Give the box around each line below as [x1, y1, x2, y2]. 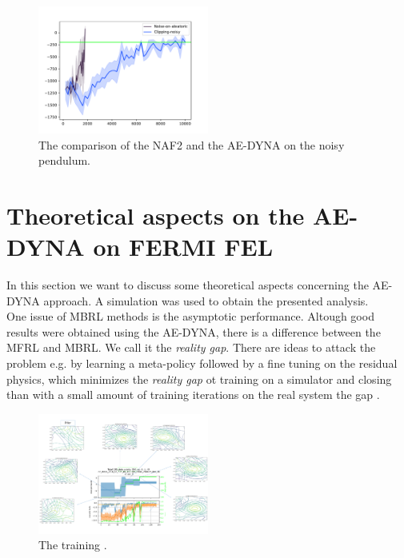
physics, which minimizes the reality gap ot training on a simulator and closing [6, 370, 392, 387]
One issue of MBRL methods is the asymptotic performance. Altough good [6, 308, 374, 325]
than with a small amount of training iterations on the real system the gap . [6, 386, 380, 403]
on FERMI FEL [93, 230, 274, 263]
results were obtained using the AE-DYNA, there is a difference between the [6, 323, 381, 340]
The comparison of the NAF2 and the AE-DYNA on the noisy [38, 136, 345, 153]
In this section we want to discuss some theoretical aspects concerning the [6, 277, 369, 293]
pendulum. [38, 152, 90, 169]
